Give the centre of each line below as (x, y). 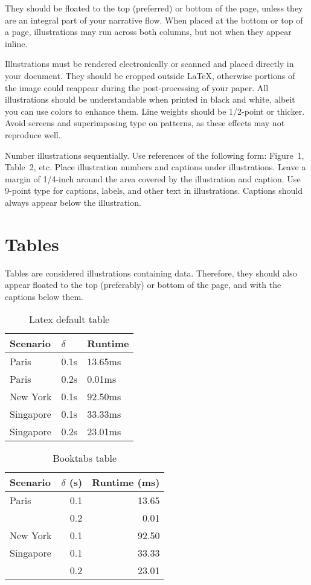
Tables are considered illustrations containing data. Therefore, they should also (151, 273)
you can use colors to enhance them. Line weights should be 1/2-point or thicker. (155, 111)
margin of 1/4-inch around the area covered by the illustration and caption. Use (153, 178)
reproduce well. (33, 134)
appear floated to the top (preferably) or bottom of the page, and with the (143, 285)
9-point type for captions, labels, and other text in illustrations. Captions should (154, 190)
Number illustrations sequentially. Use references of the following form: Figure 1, (155, 155)
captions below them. (44, 296)
